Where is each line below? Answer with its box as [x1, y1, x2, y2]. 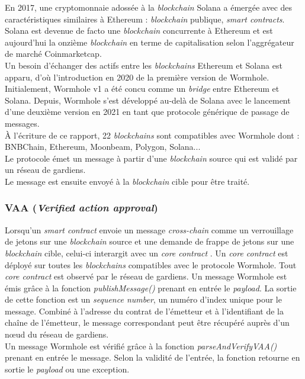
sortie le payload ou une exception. [5, 362, 130, 375]
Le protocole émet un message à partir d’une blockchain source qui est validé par [5, 152, 298, 164]
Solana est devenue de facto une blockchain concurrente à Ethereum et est [5, 24, 273, 37]
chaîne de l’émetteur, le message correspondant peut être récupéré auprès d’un [5, 316, 290, 329]
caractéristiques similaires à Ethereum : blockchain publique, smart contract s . [5, 12, 285, 25]
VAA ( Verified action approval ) [5, 200, 158, 215]
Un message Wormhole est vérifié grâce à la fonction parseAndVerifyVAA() [5, 339, 277, 352]
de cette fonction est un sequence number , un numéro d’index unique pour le [5, 293, 282, 306]
